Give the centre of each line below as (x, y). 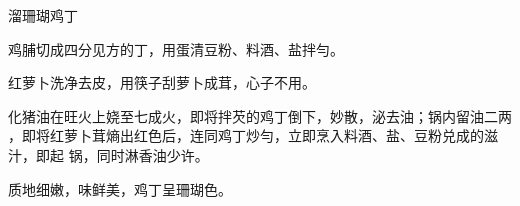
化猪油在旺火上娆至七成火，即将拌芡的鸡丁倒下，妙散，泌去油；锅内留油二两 (260, 115)
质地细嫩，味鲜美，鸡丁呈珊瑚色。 (120, 188)
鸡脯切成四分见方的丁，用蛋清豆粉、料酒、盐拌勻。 (176, 48)
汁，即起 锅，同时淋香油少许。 (108, 154)
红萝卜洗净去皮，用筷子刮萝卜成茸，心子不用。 (162, 82)
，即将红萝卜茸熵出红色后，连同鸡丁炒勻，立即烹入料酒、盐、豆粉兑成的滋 (253, 135)
